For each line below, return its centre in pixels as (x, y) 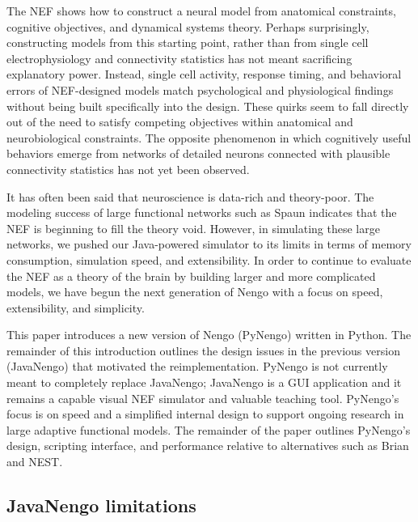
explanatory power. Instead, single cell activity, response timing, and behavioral (204, 74)
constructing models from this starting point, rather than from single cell (188, 42)
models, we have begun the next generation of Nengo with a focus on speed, (195, 292)
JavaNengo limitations (101, 505)
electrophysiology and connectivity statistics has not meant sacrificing (179, 58)
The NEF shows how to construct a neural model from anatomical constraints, (201, 11)
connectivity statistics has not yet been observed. (128, 169)
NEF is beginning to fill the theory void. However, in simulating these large (193, 228)
